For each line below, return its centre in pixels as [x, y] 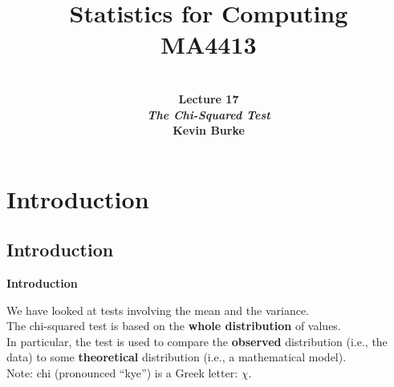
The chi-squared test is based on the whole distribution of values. [174, 326]
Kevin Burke [209, 130]
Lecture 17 [209, 98]
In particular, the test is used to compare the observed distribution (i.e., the [197, 341]
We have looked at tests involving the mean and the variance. [158, 310]
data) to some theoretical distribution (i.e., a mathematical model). [177, 357]
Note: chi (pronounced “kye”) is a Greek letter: [122, 373]
